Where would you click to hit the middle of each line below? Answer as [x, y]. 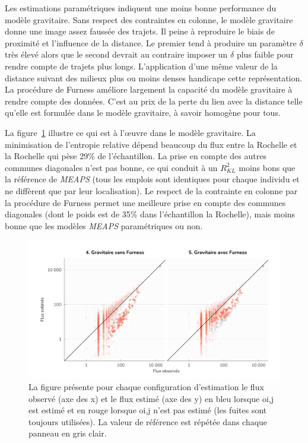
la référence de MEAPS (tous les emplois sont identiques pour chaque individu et [152, 179]
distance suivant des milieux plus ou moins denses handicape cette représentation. [154, 77]
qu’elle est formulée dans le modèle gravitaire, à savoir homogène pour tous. [143, 113]
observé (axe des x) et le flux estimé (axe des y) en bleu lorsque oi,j [151, 398]
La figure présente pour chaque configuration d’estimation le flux [146, 386]
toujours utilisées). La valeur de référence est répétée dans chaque [148, 421]
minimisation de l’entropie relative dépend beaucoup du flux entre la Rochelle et [151, 144]
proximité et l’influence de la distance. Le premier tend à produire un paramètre [151, 42]
